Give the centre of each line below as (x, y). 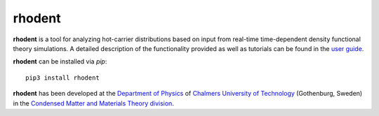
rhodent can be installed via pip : (60, 61)
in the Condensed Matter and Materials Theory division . (94, 103)
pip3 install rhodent (62, 78)
